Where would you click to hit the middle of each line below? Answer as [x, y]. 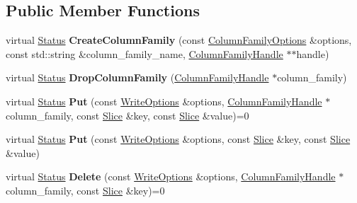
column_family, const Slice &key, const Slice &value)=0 [127, 115]
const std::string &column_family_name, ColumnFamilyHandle [144, 53]
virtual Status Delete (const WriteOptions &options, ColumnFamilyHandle [171, 176]
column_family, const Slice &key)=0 [85, 190]
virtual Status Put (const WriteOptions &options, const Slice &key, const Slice [178, 139]
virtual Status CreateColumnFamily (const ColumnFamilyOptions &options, [179, 40]
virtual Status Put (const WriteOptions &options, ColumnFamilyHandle [164, 101]
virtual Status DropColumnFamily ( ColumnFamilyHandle [137, 77]
